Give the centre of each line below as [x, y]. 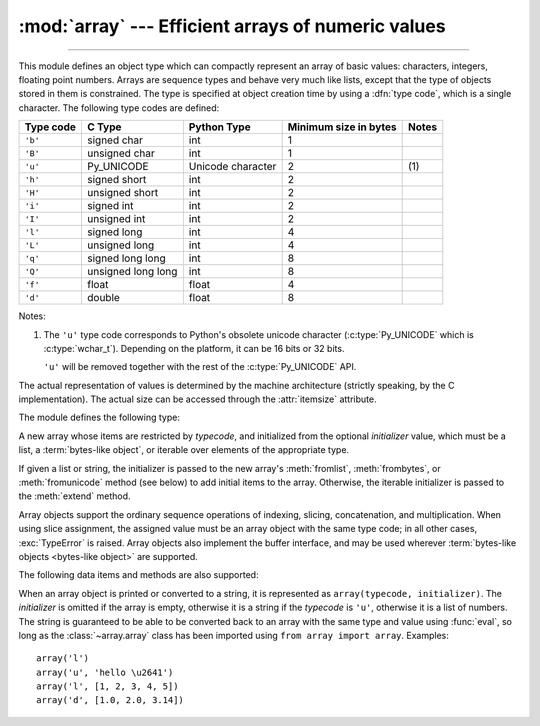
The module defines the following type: [99, 417]
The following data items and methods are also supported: [138, 575]
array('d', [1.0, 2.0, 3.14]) [110, 700]
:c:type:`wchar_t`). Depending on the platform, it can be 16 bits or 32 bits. [194, 348]
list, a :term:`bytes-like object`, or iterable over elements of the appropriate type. [184, 450]
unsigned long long [132, 272]
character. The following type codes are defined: [119, 107]
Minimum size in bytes [342, 127]
